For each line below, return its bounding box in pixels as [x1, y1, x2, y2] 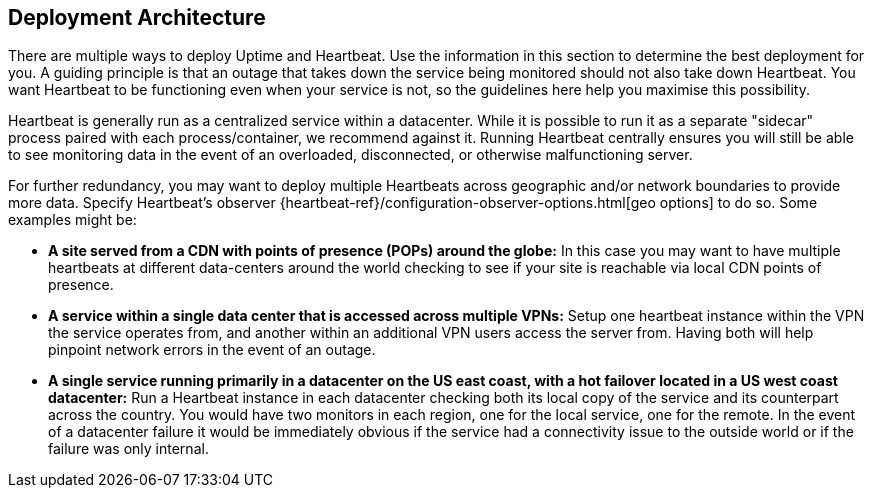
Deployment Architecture [8, 5, 266, 30]
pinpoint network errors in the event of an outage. [48, 341, 376, 359]
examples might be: [8, 211, 137, 229]
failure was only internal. [48, 440, 209, 458]
